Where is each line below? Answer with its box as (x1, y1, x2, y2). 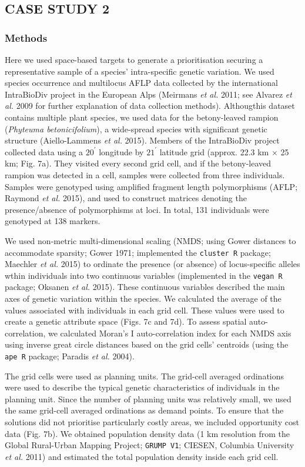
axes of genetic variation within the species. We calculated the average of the (5, 292, 281, 304)
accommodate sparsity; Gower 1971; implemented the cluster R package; (5, 246, 271, 258)
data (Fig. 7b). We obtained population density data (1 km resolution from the (5, 427, 290, 439)
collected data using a (5, 145, 83, 158)
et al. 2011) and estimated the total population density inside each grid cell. (5, 450, 279, 462)
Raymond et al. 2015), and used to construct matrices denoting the (5, 192, 247, 204)
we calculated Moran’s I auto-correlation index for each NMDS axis (48, 326, 291, 339)
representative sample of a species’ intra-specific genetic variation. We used (5, 65, 274, 77)
